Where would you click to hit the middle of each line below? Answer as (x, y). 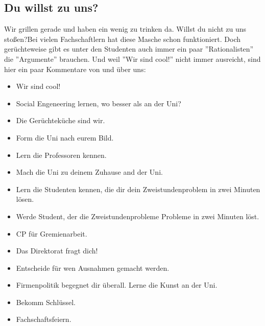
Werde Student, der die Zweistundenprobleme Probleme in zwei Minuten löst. (138, 216)
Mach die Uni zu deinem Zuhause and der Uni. (89, 172)
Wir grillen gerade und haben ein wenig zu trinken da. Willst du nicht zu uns (125, 29)
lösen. (25, 199)
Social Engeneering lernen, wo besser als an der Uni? (99, 103)
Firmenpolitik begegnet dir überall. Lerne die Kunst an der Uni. (117, 285)
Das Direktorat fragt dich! (57, 251)
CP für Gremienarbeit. (52, 233)
